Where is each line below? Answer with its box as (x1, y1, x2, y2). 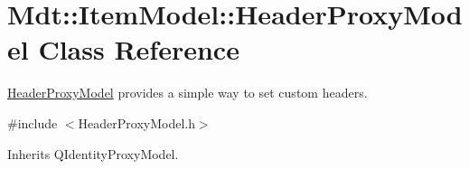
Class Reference (38, 31, 239, 68)
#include (7, 113, 58, 132)
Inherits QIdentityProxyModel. (7, 144, 179, 163)
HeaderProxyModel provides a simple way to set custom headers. (7, 83, 368, 102)
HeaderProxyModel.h (78, 113, 195, 132)
